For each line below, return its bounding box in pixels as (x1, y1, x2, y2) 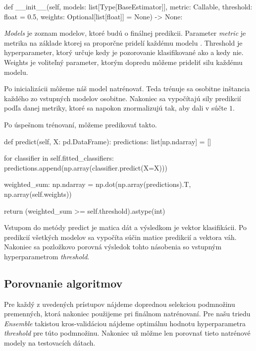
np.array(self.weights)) (4, 188, 72, 199)
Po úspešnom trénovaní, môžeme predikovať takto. (4, 119, 157, 129)
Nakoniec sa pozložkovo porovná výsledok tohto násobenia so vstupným (4, 241, 222, 252)
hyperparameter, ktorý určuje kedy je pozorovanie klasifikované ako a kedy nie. (4, 47, 244, 58)
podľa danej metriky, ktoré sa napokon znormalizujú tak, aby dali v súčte (4, 103, 227, 113)
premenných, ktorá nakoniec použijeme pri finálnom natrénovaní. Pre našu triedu (4, 308, 251, 319)
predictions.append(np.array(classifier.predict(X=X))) (4, 162, 167, 173)
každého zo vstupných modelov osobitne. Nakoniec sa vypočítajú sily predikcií (4, 93, 241, 103)
